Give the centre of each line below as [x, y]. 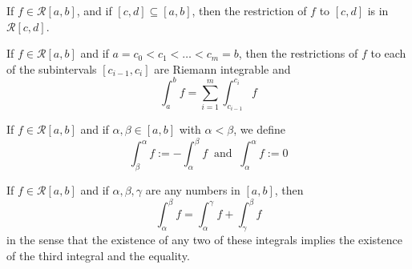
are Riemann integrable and [222, 68]
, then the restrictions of [298, 53]
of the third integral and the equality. [98, 255]
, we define [260, 129]
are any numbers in [193, 190]
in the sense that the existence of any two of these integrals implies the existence [204, 240]
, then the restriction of [249, 10]
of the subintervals [52, 68]
